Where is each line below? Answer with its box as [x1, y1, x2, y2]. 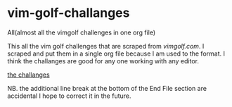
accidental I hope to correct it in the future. [7, 92, 131, 100]
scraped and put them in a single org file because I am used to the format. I [7, 49, 225, 58]
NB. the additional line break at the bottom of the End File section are [7, 84, 207, 92]
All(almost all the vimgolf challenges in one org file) [7, 28, 156, 37]
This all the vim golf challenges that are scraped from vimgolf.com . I [7, 42, 205, 50]
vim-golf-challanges [7, 5, 130, 21]
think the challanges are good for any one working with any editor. [7, 56, 199, 65]
